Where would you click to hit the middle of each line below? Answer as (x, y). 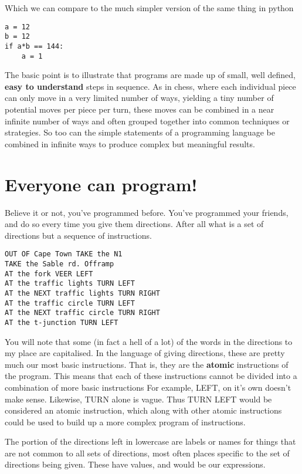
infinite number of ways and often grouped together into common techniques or (147, 121)
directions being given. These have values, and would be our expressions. (135, 464)
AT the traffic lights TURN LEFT (70, 284)
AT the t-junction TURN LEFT (62, 322)
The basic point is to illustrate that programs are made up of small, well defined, (150, 75)
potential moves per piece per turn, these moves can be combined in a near (140, 109)
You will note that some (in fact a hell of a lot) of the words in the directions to (149, 341)
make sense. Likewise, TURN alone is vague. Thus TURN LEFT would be (138, 399)
